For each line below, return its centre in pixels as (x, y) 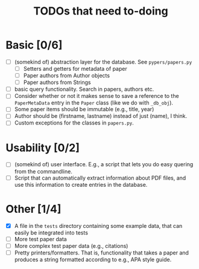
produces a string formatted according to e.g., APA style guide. (93, 259)
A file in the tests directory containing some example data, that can (98, 225)
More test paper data (40, 239)
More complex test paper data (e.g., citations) (71, 245)
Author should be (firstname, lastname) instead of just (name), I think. (101, 116)
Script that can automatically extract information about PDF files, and (100, 178)
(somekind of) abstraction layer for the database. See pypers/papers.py (103, 62)
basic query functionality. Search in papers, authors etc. (84, 89)
